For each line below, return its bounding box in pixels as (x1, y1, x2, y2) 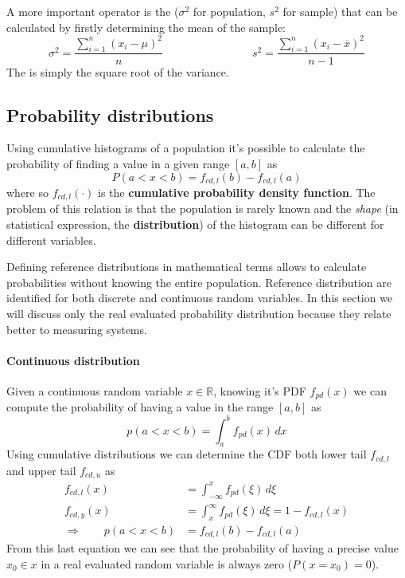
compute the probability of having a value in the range (6, 399, 274, 415)
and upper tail (6, 462, 76, 478)
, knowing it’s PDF (213, 382, 306, 399)
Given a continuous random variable (6, 382, 183, 399)
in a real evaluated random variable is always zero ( (41, 555, 293, 572)
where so (6, 183, 49, 200)
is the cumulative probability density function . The (98, 183, 376, 200)
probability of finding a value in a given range (6, 155, 230, 171)
